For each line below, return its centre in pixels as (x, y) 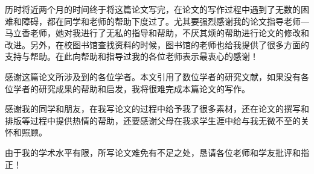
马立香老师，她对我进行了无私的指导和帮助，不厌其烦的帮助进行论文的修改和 (157, 33)
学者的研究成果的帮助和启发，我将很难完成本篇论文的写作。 (131, 88)
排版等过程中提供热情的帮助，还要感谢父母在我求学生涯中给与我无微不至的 (153, 120)
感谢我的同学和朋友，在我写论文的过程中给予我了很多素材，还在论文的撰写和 (157, 109)
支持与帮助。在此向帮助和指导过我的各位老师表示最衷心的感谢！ (132, 56)
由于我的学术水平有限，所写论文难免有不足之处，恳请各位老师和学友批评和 (153, 152)
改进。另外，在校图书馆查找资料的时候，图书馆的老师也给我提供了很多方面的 (157, 44)
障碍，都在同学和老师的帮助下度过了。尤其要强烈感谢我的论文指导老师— (165, 21)
